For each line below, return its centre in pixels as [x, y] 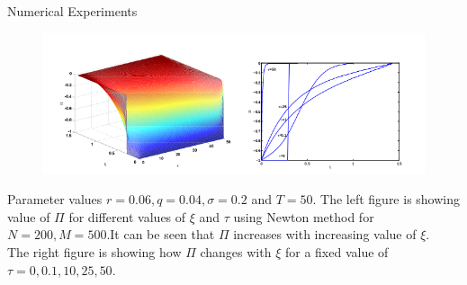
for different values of [127, 216]
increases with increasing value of [325, 234]
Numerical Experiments [72, 11]
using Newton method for [304, 216]
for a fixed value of [337, 252]
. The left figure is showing [386, 199]
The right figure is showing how [94, 252]
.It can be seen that [161, 234]
